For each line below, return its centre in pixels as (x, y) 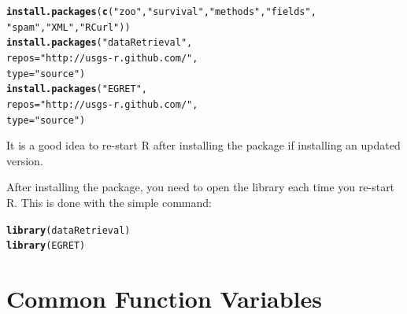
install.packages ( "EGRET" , (77, 89)
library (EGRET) (46, 246)
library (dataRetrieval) (68, 230)
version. (25, 160)
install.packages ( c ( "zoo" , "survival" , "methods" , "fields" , (161, 12)
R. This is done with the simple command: (109, 203)
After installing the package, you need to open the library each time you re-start (201, 187)
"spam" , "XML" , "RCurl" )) (68, 27)
